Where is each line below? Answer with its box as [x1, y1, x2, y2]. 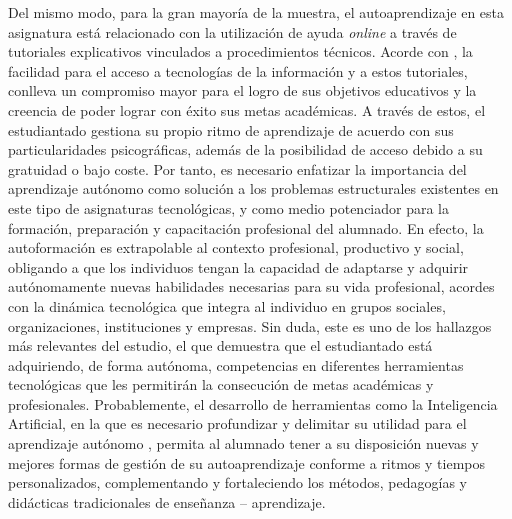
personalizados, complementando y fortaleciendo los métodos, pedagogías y [8, 472, 467, 493]
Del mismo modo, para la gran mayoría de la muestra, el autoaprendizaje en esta [8, 2, 505, 22]
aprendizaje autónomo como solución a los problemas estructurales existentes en [8, 178, 499, 199]
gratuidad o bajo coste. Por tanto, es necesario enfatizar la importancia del [8, 158, 467, 179]
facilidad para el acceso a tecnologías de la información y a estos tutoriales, [8, 60, 468, 81]
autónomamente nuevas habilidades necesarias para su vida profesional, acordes [8, 276, 495, 297]
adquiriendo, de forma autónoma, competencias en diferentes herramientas [8, 354, 464, 375]
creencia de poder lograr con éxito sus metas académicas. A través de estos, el [8, 99, 486, 120]
